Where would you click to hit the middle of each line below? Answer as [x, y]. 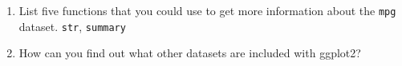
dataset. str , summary [72, 26]
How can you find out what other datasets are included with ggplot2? [190, 53]
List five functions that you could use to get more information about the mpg [207, 10]
